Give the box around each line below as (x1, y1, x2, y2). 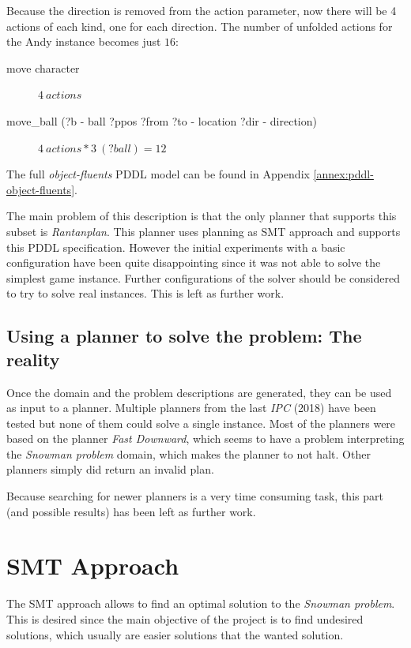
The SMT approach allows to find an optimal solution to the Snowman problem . (6, 595, 395, 612)
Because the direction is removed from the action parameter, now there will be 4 (6, 2, 397, 18)
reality (6, 346, 60, 371)
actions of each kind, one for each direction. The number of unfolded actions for (6, 17, 393, 34)
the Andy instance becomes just (6, 33, 161, 50)
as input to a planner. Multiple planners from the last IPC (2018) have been (6, 399, 376, 416)
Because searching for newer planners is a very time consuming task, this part (6, 488, 383, 504)
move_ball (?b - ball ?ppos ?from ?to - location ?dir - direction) (6, 112, 317, 129)
